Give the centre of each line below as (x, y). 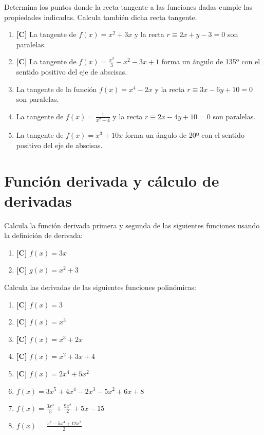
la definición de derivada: (43, 235)
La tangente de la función (56, 89)
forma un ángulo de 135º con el (211, 61)
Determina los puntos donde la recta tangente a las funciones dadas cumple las (128, 7)
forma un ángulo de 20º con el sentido (185, 135)
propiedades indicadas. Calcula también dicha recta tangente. (101, 17)
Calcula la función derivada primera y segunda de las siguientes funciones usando (132, 225)
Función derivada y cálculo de (112, 180)
